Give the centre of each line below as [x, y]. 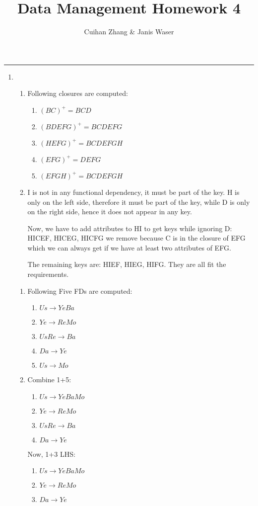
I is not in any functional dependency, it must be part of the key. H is [133, 192]
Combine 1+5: [49, 379]
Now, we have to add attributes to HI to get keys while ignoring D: [130, 228]
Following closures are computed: [78, 93]
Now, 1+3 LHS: [51, 454]
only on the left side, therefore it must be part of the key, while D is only [139, 202]
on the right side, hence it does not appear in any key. [110, 211]
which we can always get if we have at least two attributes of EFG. [129, 247]
